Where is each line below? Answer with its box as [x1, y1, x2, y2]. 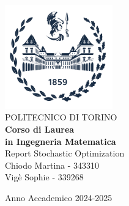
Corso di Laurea [5, 123, 75, 136]
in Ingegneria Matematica [5, 134, 116, 147]
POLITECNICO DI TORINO [5, 111, 117, 123]
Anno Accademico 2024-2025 [5, 191, 112, 204]
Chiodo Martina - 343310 [5, 158, 100, 171]
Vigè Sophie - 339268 [5, 171, 84, 183]
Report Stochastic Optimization [5, 147, 125, 160]
